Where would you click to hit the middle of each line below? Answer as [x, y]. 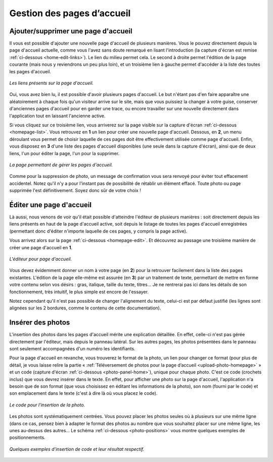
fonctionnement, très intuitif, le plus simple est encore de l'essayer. [79, 292]
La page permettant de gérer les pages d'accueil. [61, 165]
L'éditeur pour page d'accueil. [41, 259]
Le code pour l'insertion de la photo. [47, 405]
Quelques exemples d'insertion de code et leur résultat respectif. [77, 449]
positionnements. [27, 438]
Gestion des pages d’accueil [70, 13]
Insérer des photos [40, 323]
